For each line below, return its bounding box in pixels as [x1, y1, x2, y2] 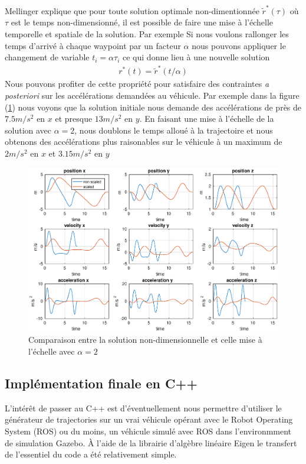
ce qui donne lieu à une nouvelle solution [123, 51, 270, 63]
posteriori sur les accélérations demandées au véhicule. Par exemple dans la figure [5, 89, 300, 102]
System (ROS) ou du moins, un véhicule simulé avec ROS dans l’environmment [5, 425, 292, 437]
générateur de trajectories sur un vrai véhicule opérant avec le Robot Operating [5, 413, 293, 426]
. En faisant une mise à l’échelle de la [139, 112, 274, 125]
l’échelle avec [28, 345, 75, 358]
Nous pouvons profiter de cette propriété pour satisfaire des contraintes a [5, 77, 269, 90]
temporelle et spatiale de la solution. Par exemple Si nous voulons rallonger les [5, 27, 289, 40]
